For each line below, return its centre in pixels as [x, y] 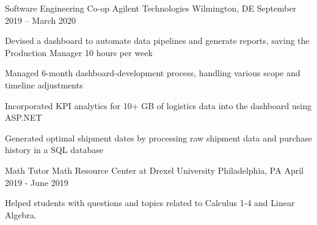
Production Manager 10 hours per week [79, 52]
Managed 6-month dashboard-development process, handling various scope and [153, 73]
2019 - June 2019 [37, 182]
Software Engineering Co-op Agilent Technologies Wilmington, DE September [151, 8]
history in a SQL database [54, 150]
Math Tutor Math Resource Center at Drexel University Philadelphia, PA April [154, 170]
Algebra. [21, 214]
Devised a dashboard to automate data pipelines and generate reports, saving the [157, 41]
